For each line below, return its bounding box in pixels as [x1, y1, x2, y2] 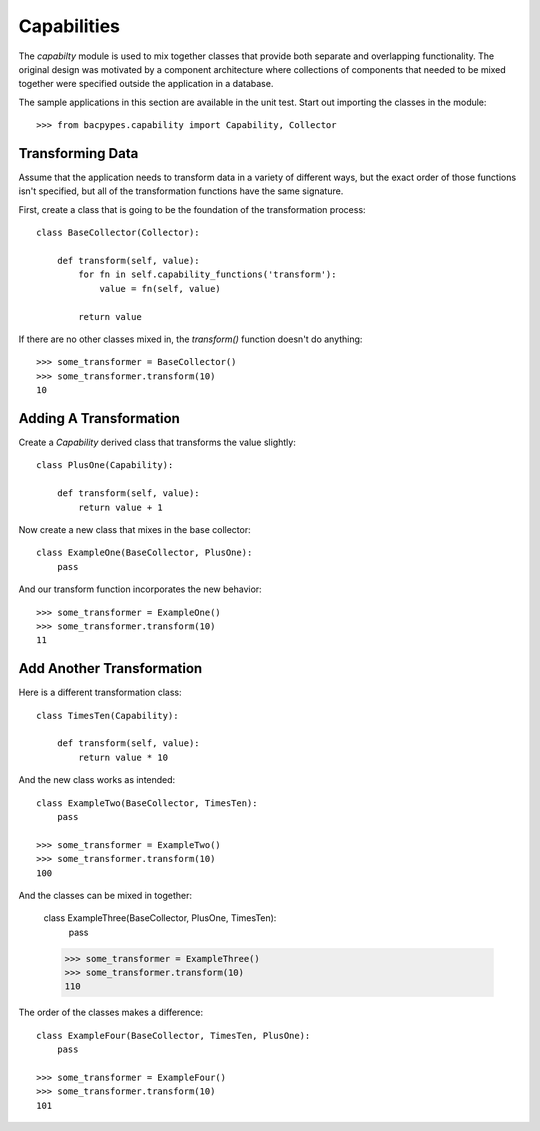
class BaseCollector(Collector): [36, 227, 200, 239]
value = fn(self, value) [99, 283, 222, 294]
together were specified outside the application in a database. [18, 78, 274, 90]
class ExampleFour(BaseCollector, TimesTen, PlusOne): [36, 1030, 311, 1041]
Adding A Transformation [18, 410, 180, 427]
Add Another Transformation [18, 660, 203, 677]
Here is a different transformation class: [18, 686, 182, 699]
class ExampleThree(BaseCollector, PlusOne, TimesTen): [43, 912, 277, 924]
